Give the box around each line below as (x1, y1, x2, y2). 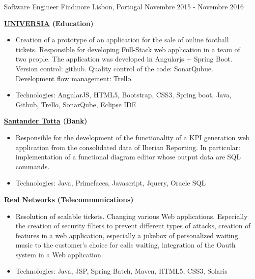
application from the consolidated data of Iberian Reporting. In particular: (15, 142, 240, 152)
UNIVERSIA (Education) (4, 18, 94, 28)
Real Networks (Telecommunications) (4, 194, 134, 204)
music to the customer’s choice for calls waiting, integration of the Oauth (15, 240, 236, 250)
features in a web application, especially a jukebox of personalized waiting (15, 230, 238, 240)
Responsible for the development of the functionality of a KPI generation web (15, 132, 250, 142)
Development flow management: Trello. (15, 73, 133, 83)
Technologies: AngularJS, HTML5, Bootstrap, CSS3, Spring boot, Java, (15, 90, 232, 100)
